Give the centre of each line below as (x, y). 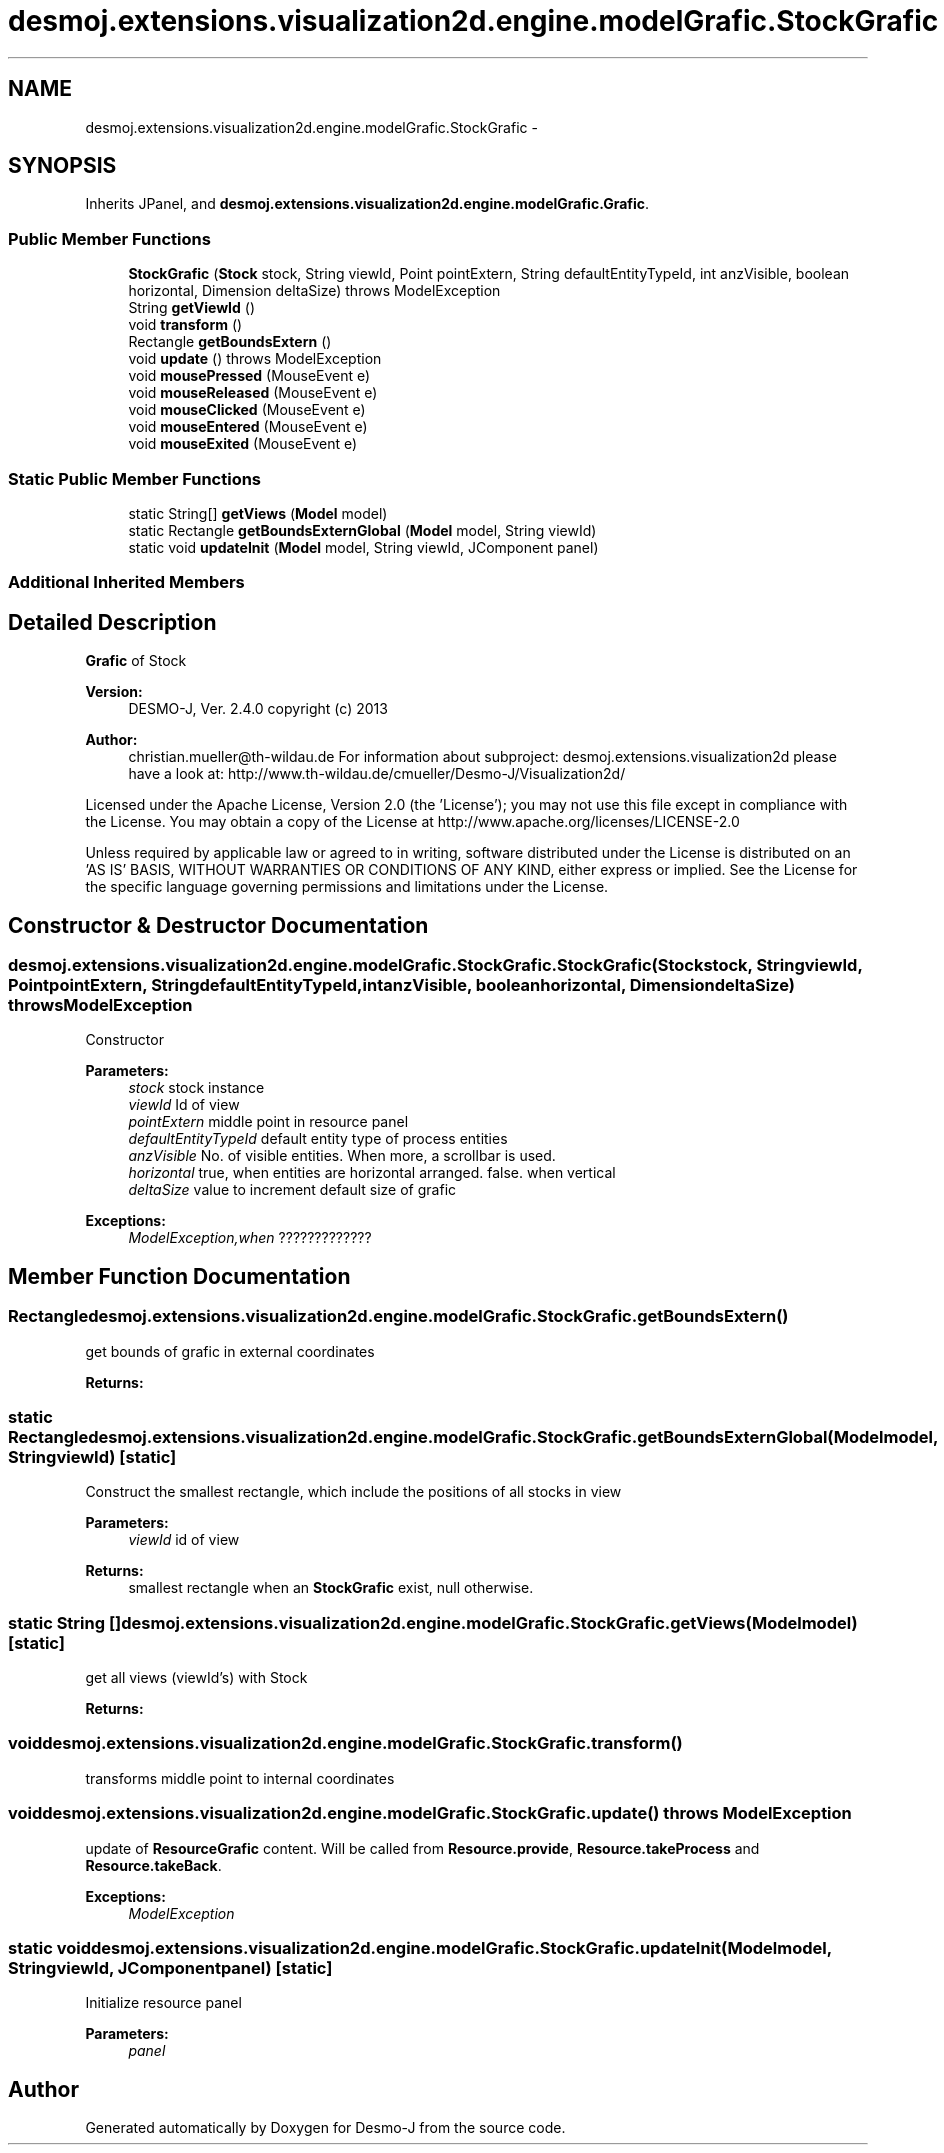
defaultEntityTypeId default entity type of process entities (318, 1139)
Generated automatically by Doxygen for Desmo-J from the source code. (325, 2128)
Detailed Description (112, 622)
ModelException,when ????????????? (250, 1238)
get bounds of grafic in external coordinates (230, 1351)
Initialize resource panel (163, 2003)
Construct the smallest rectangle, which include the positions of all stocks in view (353, 1492)
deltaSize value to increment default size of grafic (292, 1190)
